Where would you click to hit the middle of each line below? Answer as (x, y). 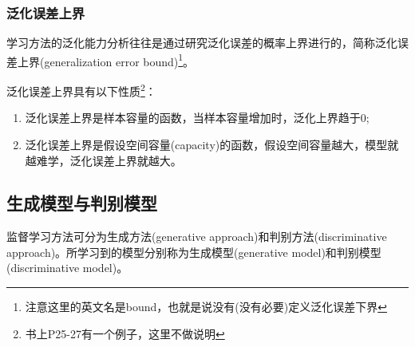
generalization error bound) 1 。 (119, 60)
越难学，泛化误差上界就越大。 (103, 160)
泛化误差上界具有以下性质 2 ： (81, 90)
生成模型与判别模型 (82, 203)
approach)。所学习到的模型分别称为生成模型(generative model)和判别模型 (194, 252)
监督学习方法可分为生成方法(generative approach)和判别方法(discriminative (197, 237)
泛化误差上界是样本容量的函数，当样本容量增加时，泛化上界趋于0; (197, 118)
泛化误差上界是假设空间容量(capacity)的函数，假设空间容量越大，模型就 (212, 144)
